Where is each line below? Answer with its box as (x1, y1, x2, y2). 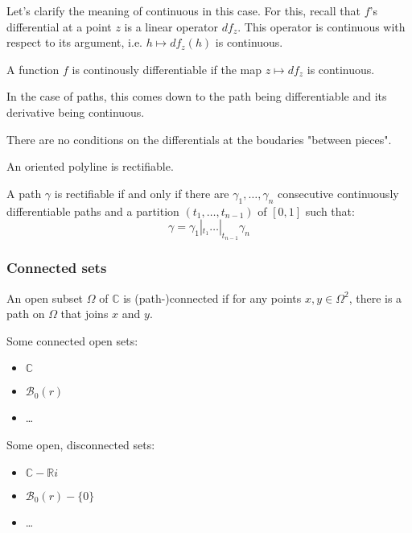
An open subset (6, 289, 84, 306)
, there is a (348, 289, 402, 306)
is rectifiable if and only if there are (54, 184, 229, 201)
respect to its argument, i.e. (6, 34, 142, 51)
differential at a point (6, 18, 112, 35)
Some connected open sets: (6, 332, 138, 349)
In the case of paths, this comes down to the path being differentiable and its (6, 88, 387, 105)
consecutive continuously (278, 184, 399, 201)
